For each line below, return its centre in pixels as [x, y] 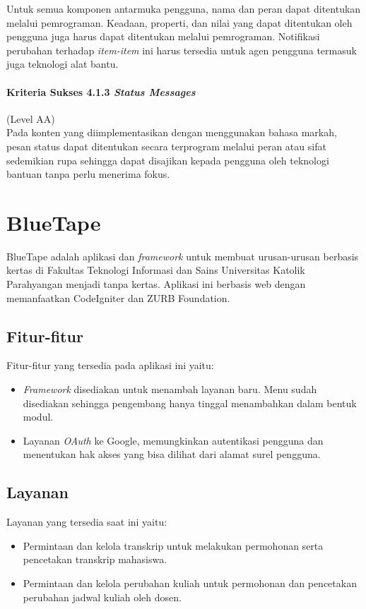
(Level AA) [31, 118]
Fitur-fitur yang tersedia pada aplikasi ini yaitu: [110, 365]
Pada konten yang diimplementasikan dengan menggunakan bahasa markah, [172, 132]
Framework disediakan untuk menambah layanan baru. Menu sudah [170, 389]
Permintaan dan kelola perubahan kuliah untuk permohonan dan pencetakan [190, 583]
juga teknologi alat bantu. [63, 64]
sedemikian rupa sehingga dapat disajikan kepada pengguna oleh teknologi [168, 160]
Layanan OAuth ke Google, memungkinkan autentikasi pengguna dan [173, 440]
